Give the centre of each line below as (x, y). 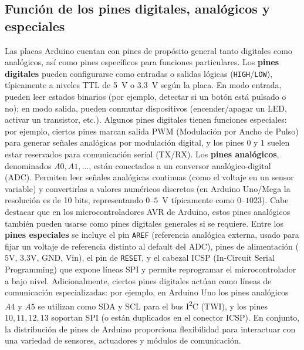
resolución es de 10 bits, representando (74, 200)
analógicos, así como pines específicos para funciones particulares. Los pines (142, 62)
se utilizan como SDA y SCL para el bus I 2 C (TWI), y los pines (153, 305)
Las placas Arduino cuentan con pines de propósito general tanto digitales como (148, 50)
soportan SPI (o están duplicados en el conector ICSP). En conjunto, (175, 317)
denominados (28, 165)
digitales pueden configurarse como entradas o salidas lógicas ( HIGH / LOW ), (139, 73)
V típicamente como (198, 200)
